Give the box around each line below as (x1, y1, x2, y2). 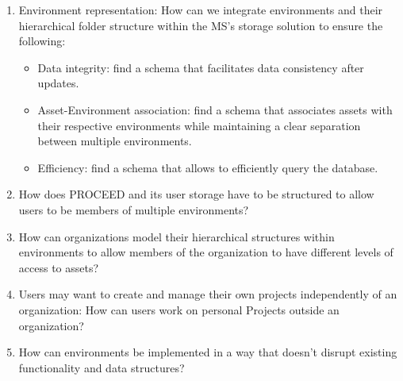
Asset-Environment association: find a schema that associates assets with (37, 101, 393, 117)
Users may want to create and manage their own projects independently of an (18, 286, 397, 302)
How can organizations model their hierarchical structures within (18, 228, 335, 244)
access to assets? (18, 259, 99, 275)
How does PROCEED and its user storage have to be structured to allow (18, 186, 374, 202)
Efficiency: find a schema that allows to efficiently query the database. (37, 159, 378, 175)
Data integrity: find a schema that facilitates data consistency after (37, 59, 364, 75)
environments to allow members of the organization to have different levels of (18, 244, 393, 260)
